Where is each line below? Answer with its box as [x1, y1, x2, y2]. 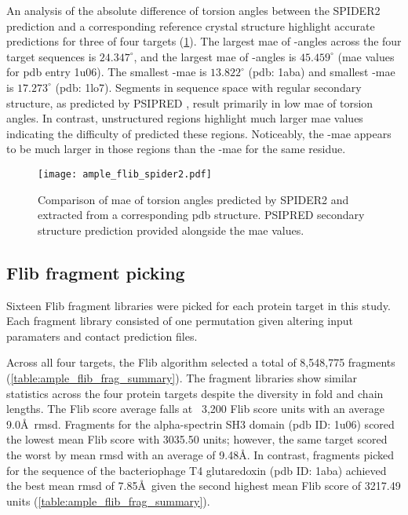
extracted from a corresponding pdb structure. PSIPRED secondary [38, 206, 365, 223]
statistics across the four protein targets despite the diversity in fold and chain [6, 385, 384, 401]
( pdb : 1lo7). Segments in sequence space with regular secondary [55, 79, 362, 95]
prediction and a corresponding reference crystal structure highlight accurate [6, 17, 375, 34]
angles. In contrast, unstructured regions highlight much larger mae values [6, 110, 363, 126]
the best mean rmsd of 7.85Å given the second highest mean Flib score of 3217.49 [6, 477, 401, 494]
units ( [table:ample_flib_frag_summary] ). [6, 492, 210, 509]
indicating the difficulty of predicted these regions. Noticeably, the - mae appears [6, 125, 392, 141]
